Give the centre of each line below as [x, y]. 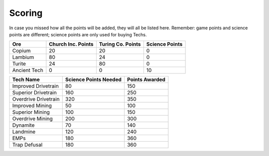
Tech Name [26, 79]
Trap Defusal [27, 145]
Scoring [26, 13]
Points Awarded [146, 79]
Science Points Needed [93, 79]
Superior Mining [31, 112]
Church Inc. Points [71, 44]
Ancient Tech [28, 71]
